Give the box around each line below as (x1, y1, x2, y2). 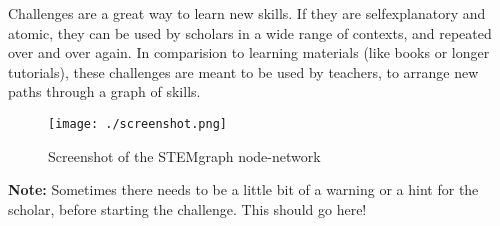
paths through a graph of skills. (8, 81, 201, 102)
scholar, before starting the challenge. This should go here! (8, 198, 367, 219)
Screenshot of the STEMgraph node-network (48, 145, 321, 166)
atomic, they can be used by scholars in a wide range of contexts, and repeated (8, 22, 492, 43)
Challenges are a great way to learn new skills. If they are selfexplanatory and (8, 3, 486, 23)
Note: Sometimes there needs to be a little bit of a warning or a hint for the (8, 179, 479, 200)
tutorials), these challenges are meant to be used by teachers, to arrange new (8, 61, 479, 82)
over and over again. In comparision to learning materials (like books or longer (8, 42, 490, 63)
